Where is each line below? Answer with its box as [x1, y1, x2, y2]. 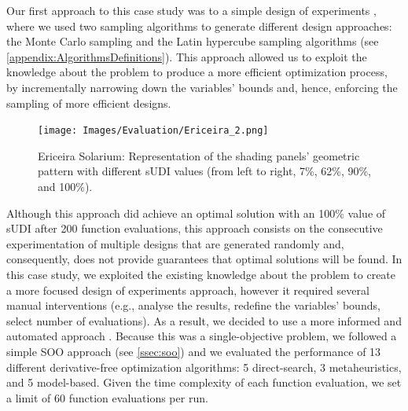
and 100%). [38, 178, 93, 194]
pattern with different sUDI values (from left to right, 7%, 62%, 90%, [38, 163, 371, 179]
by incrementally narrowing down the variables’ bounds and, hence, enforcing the [6, 79, 398, 95]
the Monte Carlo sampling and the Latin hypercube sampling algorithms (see [6, 33, 379, 50]
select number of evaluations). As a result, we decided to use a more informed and [6, 312, 402, 328]
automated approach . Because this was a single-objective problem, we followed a [6, 328, 397, 344]
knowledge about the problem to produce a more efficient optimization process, [6, 64, 388, 80]
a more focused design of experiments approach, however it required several [6, 281, 369, 298]
